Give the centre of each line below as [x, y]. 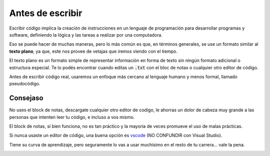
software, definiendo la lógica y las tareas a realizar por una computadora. [86, 35]
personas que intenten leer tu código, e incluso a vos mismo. [72, 117]
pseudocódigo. [25, 84]
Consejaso [26, 98]
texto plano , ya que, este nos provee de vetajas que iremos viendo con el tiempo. [93, 51]
